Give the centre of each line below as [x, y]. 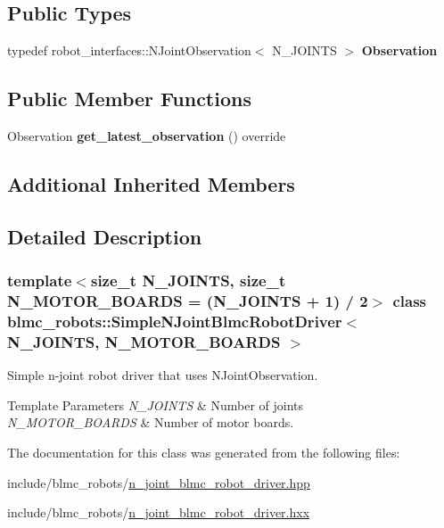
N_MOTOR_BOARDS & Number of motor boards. [151, 422]
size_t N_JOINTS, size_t [188, 280]
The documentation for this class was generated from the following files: [204, 452]
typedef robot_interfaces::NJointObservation [129, 50]
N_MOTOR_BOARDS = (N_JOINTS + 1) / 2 [188, 301]
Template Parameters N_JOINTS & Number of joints [156, 404]
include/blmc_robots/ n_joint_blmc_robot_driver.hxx [159, 512]
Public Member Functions [129, 99]
